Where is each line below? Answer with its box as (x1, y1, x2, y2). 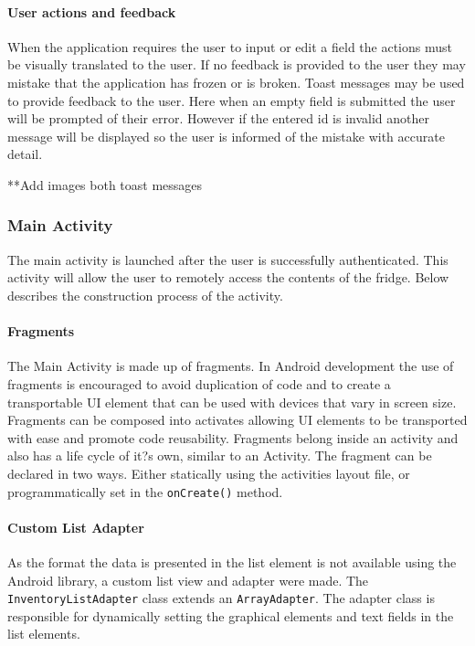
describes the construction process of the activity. (7, 285, 283, 304)
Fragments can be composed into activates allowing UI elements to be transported (7, 410, 468, 429)
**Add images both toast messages (7, 175, 203, 194)
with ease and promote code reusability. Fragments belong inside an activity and (7, 428, 459, 447)
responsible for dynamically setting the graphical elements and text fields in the (7, 606, 454, 625)
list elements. (7, 624, 80, 643)
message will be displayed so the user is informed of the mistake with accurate (7, 126, 445, 145)
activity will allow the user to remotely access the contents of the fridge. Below (7, 268, 449, 287)
